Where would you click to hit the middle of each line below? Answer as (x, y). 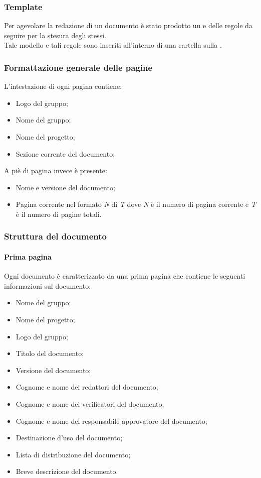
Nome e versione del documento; (65, 187)
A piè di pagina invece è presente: (56, 170)
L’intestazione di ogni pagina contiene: (63, 86)
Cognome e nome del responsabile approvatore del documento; (111, 421)
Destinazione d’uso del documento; (69, 438)
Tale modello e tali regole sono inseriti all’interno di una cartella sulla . (113, 45)
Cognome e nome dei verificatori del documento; (90, 403)
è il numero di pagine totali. (59, 214)
